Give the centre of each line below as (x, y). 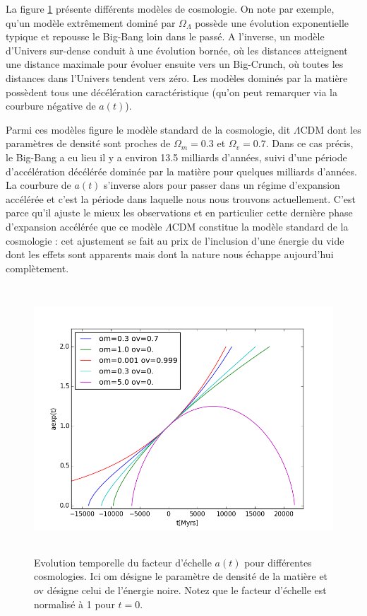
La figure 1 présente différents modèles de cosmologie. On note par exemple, (170, 8)
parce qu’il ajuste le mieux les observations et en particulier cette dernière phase (179, 213)
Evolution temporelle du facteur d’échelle (123, 562)
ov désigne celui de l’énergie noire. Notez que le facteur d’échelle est (180, 590)
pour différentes (278, 562)
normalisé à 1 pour (74, 604)
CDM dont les (331, 129)
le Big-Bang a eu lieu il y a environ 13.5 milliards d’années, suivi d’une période (176, 157)
